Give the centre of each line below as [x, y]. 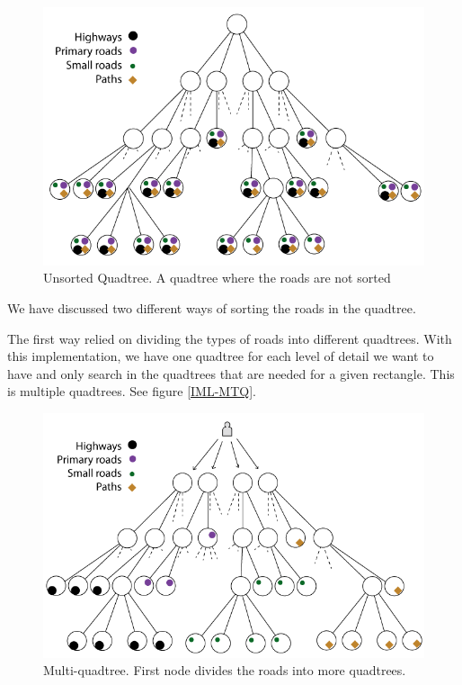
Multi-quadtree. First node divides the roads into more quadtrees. [225, 670]
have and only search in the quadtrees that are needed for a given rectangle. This [231, 373]
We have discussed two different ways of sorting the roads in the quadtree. [212, 307]
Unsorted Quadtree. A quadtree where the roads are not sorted [217, 278]
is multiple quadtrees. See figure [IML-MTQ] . [132, 391]
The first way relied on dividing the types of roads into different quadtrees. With [230, 338]
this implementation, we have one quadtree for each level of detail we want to [221, 356]
